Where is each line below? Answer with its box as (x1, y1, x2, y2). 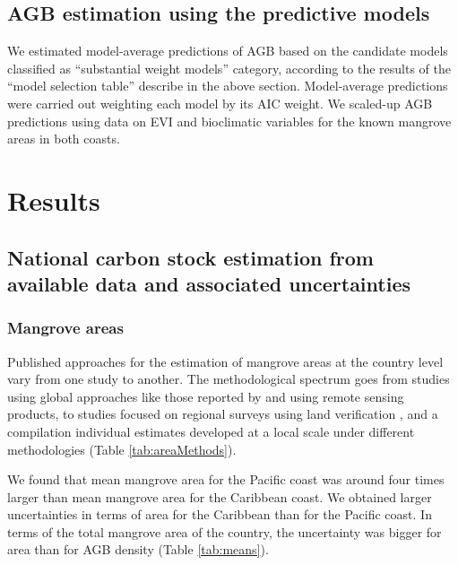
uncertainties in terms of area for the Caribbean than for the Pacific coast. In (7, 505, 432, 524)
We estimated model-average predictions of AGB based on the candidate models (7, 41, 448, 60)
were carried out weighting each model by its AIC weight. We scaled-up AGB (7, 93, 433, 112)
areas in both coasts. (7, 129, 120, 148)
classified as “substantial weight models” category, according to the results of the (7, 58, 451, 77)
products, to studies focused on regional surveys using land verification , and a (7, 404, 438, 423)
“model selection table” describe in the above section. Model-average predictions (7, 76, 448, 95)
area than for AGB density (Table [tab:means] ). (7, 540, 269, 559)
